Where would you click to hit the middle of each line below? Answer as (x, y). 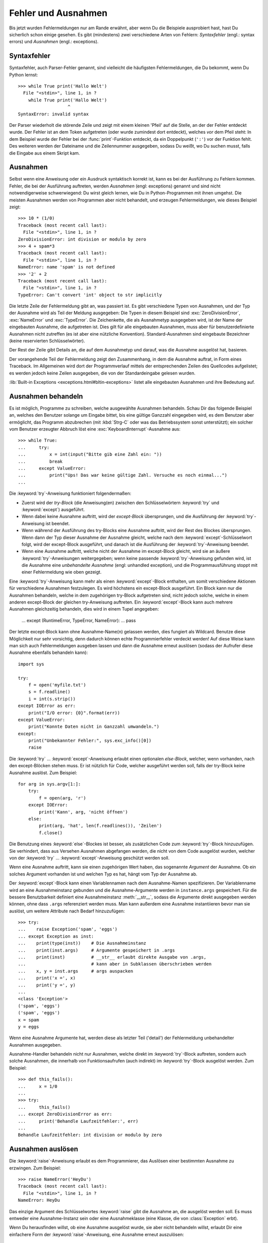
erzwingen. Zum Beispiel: (35, 1168)
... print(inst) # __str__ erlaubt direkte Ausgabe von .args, (112, 957)
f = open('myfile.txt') (57, 685)
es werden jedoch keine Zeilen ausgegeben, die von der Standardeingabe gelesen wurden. (102, 373)
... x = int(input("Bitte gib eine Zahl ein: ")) (90, 454)
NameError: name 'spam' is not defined (67, 267)
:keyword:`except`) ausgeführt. (53, 509)
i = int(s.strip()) (52, 699)
